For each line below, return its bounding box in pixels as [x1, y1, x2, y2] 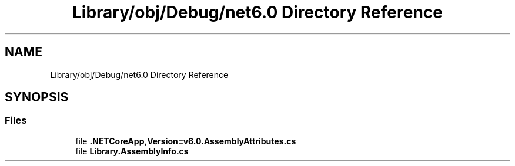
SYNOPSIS [5, 90, 69, 105]
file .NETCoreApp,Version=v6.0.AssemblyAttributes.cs [75, 135, 296, 146]
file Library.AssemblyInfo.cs [75, 145, 189, 156]
